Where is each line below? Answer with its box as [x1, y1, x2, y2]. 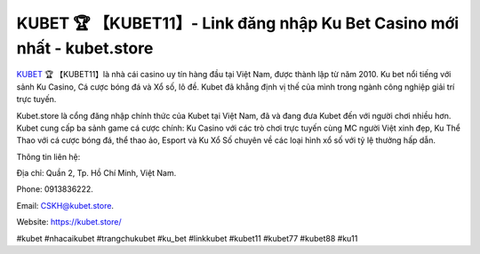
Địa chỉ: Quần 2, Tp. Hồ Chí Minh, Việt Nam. [16, 168, 177, 179]
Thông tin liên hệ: [16, 151, 81, 162]
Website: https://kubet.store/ [16, 217, 122, 227]
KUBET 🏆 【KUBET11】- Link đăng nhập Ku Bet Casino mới [16, 13, 460, 33]
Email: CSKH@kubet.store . [16, 200, 115, 210]
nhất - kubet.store [16, 38, 154, 58]
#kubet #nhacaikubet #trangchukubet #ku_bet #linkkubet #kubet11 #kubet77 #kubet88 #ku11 [16, 233, 358, 243]
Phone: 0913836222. [16, 184, 93, 194]
